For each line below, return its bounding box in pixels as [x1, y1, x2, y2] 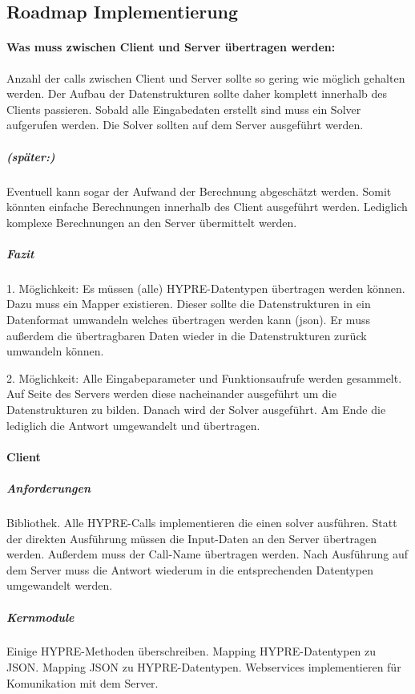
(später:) [6, 148, 55, 164]
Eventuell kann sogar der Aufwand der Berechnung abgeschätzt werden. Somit [6, 182, 392, 199]
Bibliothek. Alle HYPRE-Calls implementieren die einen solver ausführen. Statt [6, 513, 397, 530]
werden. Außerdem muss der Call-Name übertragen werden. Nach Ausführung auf [6, 546, 409, 562]
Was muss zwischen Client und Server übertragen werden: [6, 39, 336, 55]
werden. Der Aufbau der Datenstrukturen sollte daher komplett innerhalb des [6, 85, 387, 102]
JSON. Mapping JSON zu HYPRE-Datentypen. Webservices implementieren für [6, 659, 401, 676]
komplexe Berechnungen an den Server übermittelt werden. [6, 213, 297, 230]
